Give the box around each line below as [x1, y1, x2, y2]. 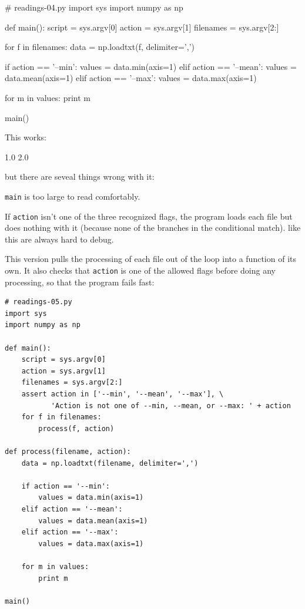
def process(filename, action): [5, 448, 131, 456]
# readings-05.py [5, 298, 72, 307]
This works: [5, 131, 46, 143]
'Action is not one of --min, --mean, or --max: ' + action [51, 401, 291, 410]
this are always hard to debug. [5, 233, 114, 245]
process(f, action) [38, 424, 115, 433]
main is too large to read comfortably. [5, 190, 140, 202]
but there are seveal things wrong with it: [5, 170, 155, 183]
